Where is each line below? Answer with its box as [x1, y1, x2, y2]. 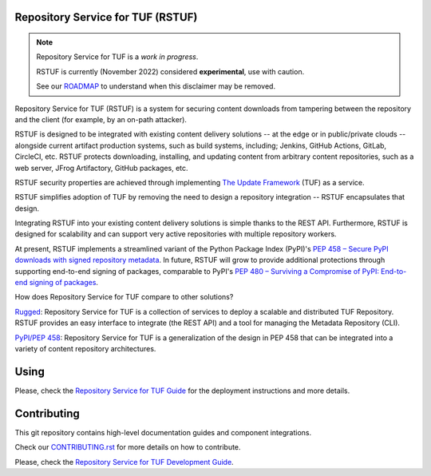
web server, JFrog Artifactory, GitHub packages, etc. [14, 163, 188, 173]
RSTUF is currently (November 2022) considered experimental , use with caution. [36, 66, 305, 76]
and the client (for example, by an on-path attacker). [14, 114, 188, 124]
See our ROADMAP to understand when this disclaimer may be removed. [36, 81, 275, 91]
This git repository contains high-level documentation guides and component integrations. [14, 427, 311, 437]
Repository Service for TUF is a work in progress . [36, 52, 199, 61]
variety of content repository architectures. [14, 344, 156, 353]
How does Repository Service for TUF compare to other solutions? [14, 292, 234, 302]
